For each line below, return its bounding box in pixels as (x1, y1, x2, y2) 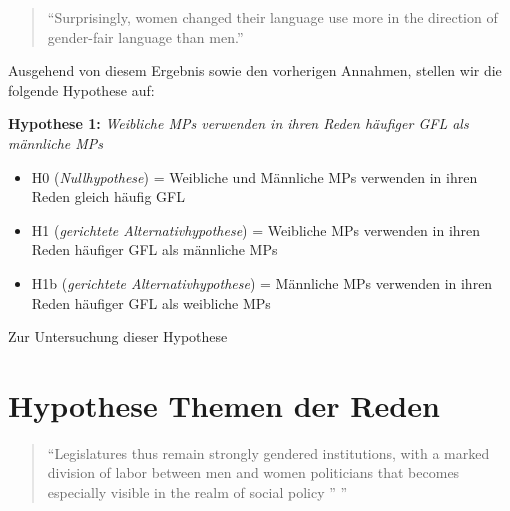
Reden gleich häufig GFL (31, 186, 185, 207)
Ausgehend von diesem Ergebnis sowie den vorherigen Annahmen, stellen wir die (8, 60, 502, 81)
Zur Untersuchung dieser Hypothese (8, 326, 228, 347)
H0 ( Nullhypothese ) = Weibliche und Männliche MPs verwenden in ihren (31, 166, 478, 187)
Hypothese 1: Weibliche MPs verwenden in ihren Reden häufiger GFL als (8, 113, 469, 134)
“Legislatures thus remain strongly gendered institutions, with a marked (47, 442, 490, 463)
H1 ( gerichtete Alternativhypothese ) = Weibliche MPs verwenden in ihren (31, 219, 481, 240)
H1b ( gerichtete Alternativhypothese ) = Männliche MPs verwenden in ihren (31, 272, 493, 293)
